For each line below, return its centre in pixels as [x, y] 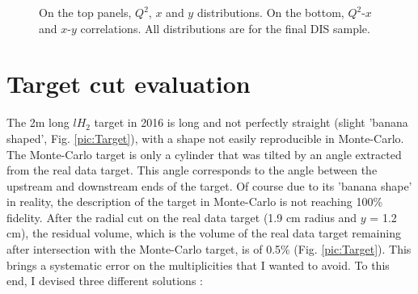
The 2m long [38, 122]
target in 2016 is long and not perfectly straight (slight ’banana [251, 122]
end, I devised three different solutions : [105, 281]
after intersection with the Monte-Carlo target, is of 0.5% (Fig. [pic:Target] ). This [209, 249]
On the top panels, [85, 12]
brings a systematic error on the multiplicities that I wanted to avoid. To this [198, 265]
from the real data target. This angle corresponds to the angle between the [192, 170]
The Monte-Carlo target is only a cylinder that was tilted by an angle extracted [204, 154]
